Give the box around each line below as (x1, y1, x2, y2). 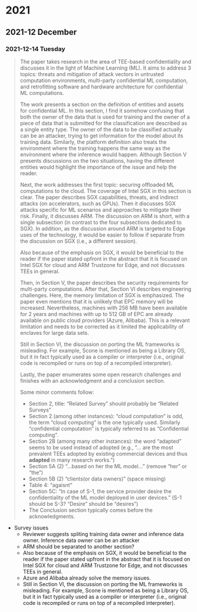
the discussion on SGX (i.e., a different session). (19, 237, 137, 245)
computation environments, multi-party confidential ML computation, (19, 77, 188, 84)
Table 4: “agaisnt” (28, 481, 73, 488)
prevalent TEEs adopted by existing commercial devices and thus (28, 450, 188, 457)
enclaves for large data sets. (19, 329, 90, 336)
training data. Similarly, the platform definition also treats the (19, 138, 167, 145)
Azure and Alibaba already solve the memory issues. (22, 574, 151, 581)
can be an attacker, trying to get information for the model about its (19, 132, 183, 139)
